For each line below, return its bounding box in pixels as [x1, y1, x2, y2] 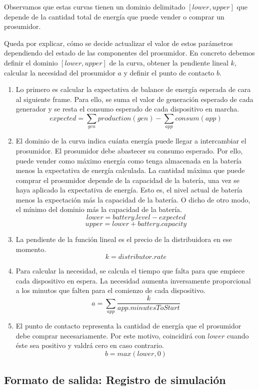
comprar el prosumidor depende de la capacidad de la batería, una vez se [15, 174, 239, 185]
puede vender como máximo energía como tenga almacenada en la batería [15, 155, 242, 165]
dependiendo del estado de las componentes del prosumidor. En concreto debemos [4, 47, 255, 58]
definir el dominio [4, 57, 58, 67]
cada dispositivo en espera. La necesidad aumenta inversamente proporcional [15, 275, 251, 285]
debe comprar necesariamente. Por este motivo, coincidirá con [15, 330, 205, 340]
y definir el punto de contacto [123, 67, 214, 77]
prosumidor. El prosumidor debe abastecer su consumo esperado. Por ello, [15, 145, 243, 155]
